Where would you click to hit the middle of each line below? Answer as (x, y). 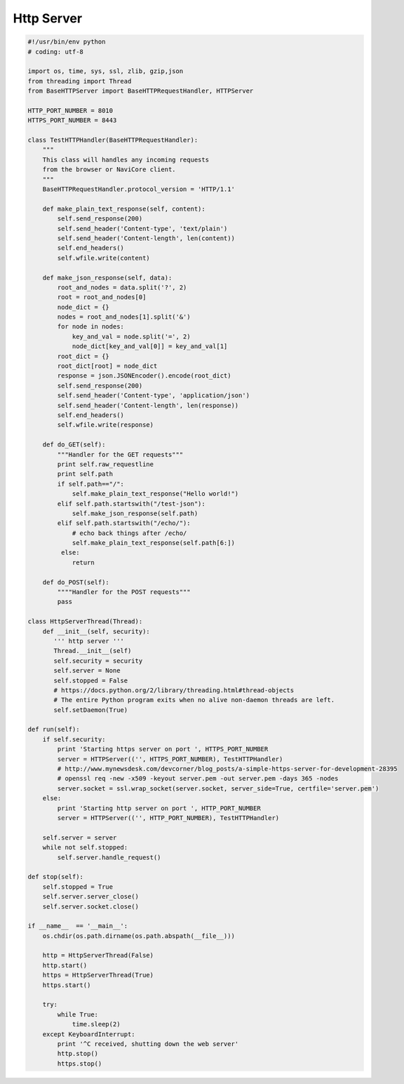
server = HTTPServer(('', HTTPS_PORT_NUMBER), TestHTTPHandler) (170, 759)
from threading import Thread (80, 81)
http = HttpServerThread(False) (98, 956)
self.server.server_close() (91, 897)
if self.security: (74, 739)
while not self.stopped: (85, 847)
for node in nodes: (90, 327)
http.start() (65, 965)
